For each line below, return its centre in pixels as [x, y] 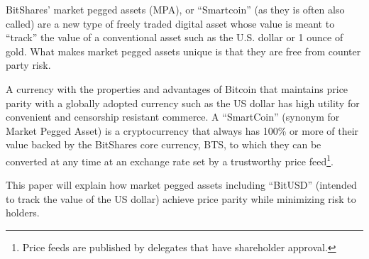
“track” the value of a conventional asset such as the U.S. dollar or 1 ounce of [175, 37]
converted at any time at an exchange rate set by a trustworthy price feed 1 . [170, 160]
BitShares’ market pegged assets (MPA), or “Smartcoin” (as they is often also [175, 9]
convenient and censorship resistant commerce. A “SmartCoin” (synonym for [173, 117]
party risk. [28, 65]
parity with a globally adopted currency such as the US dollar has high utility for [183, 103]
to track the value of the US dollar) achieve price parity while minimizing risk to [181, 198]
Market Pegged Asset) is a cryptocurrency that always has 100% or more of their [182, 130]
